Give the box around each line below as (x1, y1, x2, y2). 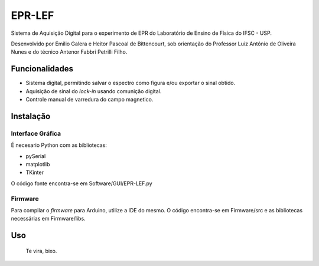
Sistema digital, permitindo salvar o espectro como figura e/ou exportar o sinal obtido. (25, 80, 236, 87)
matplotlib (25, 160, 50, 168)
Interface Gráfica (11, 129, 61, 137)
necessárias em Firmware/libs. (11, 215, 86, 222)
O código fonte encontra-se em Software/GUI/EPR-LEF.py (11, 180, 153, 187)
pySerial (25, 152, 46, 159)
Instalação (11, 111, 51, 121)
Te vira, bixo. (25, 247, 57, 254)
